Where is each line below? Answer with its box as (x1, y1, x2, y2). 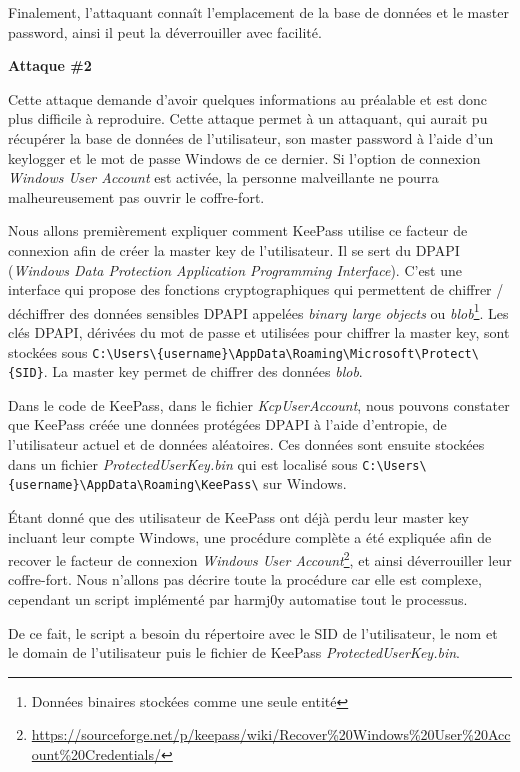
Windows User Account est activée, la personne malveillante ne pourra (8, 167, 439, 188)
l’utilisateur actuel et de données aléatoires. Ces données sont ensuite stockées (8, 434, 485, 455)
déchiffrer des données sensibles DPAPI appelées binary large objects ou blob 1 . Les (8, 299, 509, 323)
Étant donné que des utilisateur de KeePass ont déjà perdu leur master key (8, 506, 469, 527)
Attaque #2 (8, 55, 92, 76)
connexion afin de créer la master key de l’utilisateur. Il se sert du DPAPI (8, 239, 460, 260)
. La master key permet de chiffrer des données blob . (43, 361, 363, 382)
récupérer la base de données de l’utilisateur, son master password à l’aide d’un (8, 127, 494, 148)
